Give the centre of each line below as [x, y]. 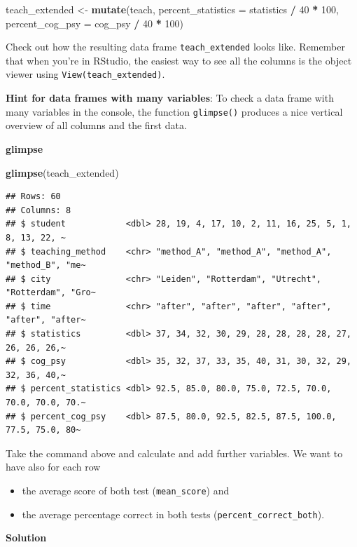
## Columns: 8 [38, 210]
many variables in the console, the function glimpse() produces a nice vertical [174, 111]
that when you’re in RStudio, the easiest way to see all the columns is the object [179, 60]
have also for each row [53, 467]
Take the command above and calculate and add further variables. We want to [174, 453]
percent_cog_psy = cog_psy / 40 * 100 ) [94, 23]
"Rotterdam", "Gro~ [51, 293]
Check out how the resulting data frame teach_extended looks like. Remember [175, 47]
